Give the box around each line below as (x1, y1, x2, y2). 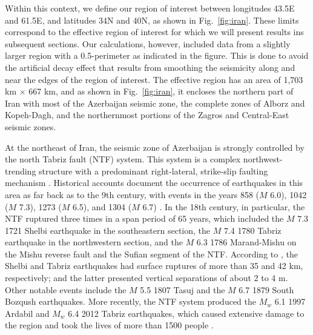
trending (5, 164, 36, 177)
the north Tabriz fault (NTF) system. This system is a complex (5, 153, 241, 165)
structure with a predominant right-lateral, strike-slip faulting (39, 164, 268, 177)
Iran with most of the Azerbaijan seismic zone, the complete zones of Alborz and (5, 96, 305, 109)
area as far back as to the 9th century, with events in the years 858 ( (5, 188, 260, 201)
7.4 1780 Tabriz (223, 224, 282, 236)
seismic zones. (5, 120, 56, 133)
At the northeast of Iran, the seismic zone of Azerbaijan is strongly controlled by (5, 141, 305, 153)
